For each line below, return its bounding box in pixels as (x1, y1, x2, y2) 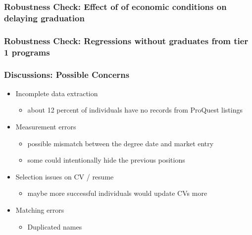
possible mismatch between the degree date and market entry (27, 138, 214, 148)
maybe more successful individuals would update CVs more (27, 188, 207, 198)
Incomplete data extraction (15, 88, 98, 98)
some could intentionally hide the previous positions (27, 155, 185, 165)
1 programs (4, 46, 50, 58)
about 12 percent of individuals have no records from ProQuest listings (27, 105, 243, 115)
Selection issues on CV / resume (15, 171, 114, 181)
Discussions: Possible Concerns (4, 68, 130, 81)
